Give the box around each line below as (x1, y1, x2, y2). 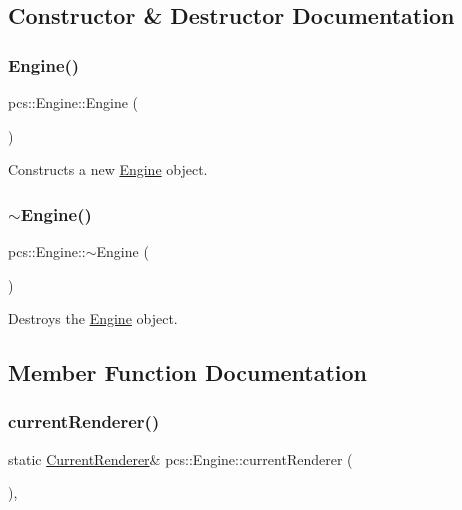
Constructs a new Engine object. (8, 159, 208, 180)
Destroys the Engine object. (8, 308, 178, 329)
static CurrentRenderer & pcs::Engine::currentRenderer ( (8, 448, 353, 469)
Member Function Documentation (8, 357, 368, 388)
